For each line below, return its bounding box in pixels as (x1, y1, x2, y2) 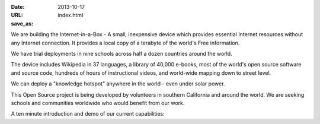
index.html (57, 12, 84, 19)
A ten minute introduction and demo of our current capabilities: (11, 110, 165, 117)
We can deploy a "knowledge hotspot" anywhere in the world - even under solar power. (11, 80, 225, 87)
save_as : (11, 20, 34, 27)
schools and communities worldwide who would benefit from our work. (11, 99, 185, 106)
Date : (11, 4, 25, 10)
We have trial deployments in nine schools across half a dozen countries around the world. (11, 50, 232, 57)
